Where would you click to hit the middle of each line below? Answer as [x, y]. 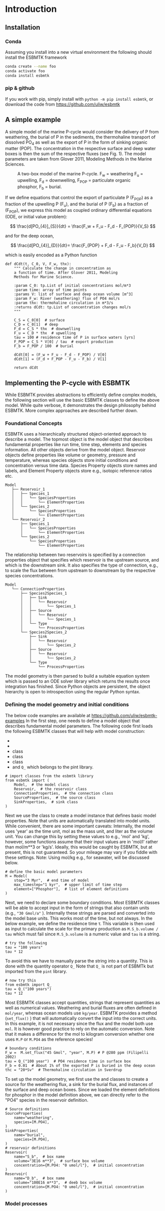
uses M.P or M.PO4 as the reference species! [49, 1039]
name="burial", [30, 1135]
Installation [23, 27]
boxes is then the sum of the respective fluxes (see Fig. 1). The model [76, 154]
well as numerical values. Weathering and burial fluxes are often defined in [81, 1008]
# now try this [21, 980]
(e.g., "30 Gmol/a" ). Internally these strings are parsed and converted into [80, 913]
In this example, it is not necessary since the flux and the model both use [79, 1023]
